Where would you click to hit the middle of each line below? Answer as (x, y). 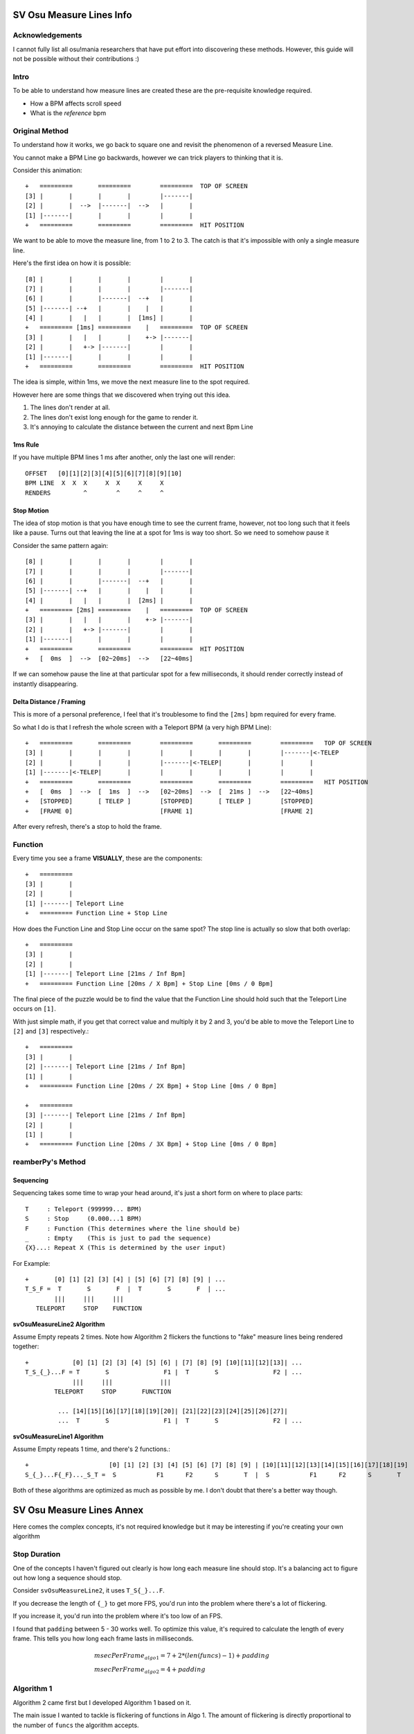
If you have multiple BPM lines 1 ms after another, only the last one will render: (124, 457)
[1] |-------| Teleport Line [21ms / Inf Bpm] (106, 974)
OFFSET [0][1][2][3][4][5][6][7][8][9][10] (104, 473)
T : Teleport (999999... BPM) (83, 1209)
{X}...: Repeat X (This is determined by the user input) (126, 1248)
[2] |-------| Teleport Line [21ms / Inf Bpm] (106, 1067)
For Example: (31, 1263)
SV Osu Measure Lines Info (72, 15)
